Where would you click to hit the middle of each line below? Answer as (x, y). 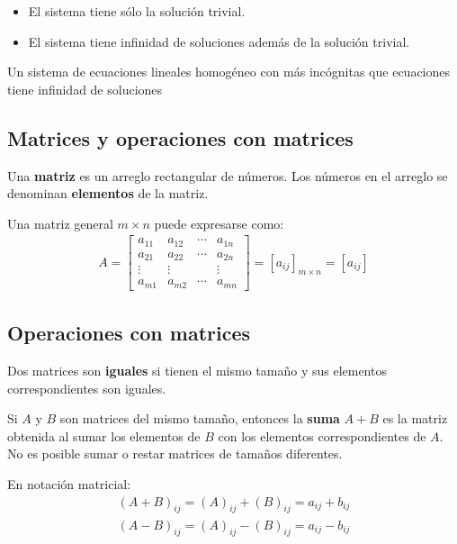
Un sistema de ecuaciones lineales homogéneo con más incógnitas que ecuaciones (228, 72)
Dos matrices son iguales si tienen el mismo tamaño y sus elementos (197, 371)
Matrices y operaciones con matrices (180, 137)
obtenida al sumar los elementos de (104, 435)
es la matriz (415, 418)
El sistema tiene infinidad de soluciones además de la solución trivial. (219, 41)
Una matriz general (60, 223)
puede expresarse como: (219, 223)
